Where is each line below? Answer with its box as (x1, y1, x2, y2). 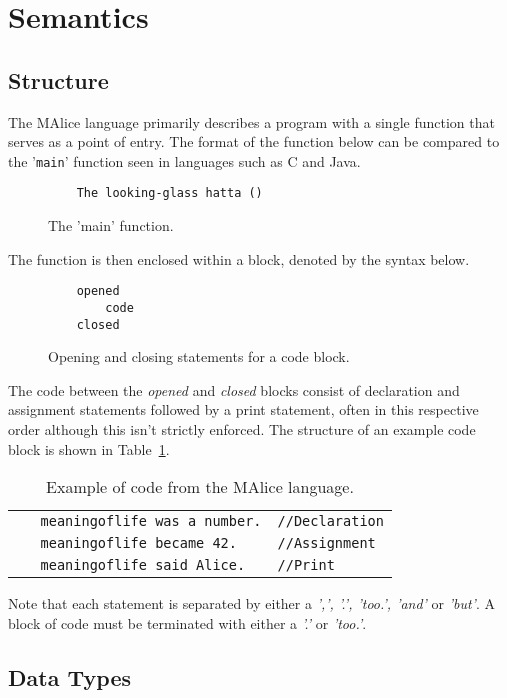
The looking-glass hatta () (76, 186, 263, 201)
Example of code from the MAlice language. (46, 475, 354, 499)
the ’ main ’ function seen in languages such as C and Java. (8, 150, 361, 171)
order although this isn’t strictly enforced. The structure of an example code (8, 419, 476, 440)
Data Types (8, 661, 131, 692)
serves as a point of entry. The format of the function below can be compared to (8, 131, 500, 152)
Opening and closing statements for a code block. (48, 346, 350, 367)
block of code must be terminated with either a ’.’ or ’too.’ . (8, 612, 367, 633)
